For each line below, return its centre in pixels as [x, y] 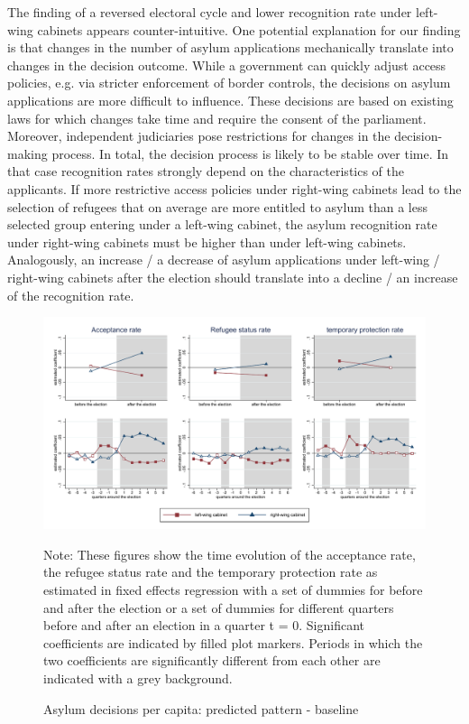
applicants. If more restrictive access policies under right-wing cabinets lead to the [234, 188]
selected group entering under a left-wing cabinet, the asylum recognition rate [222, 224]
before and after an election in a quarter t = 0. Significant [204, 625]
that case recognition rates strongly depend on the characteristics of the [206, 171]
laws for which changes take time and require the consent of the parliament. [217, 118]
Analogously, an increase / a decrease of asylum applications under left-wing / [224, 260]
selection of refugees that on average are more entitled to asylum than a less [217, 206]
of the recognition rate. [71, 295]
